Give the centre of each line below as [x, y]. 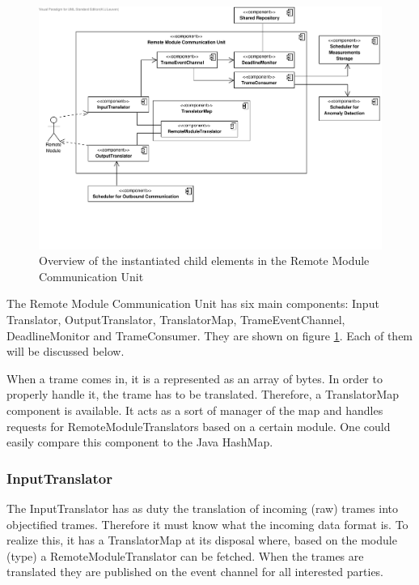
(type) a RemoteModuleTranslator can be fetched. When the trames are [185, 555]
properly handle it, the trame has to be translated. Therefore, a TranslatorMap [203, 394]
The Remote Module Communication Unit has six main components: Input [193, 303]
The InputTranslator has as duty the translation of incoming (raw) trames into [202, 508]
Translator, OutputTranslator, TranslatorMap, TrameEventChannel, [176, 320]
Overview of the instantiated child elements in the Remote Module [204, 260]
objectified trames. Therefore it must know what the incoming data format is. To [207, 524]
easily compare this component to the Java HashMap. [140, 442]
